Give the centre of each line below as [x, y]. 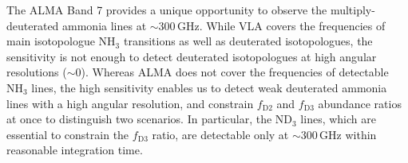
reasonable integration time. [75, 150]
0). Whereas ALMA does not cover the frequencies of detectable [232, 72]
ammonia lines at [105, 25]
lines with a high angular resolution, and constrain [130, 103]
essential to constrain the [68, 134]
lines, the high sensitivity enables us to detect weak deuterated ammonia [209, 87]
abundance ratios [360, 103]
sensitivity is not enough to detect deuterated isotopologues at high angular [192, 56]
